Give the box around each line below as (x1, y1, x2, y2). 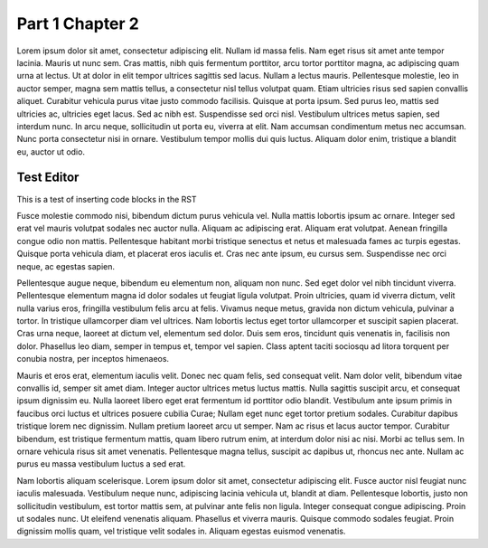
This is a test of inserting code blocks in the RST (16, 194, 197, 204)
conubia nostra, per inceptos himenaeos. (16, 354, 170, 364)
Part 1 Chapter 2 (16, 14, 139, 33)
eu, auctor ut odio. (16, 146, 86, 157)
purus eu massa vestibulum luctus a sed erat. (16, 458, 186, 469)
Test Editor (16, 170, 80, 185)
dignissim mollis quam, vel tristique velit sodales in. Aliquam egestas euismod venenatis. (16, 525, 346, 537)
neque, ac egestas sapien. (16, 260, 116, 271)
